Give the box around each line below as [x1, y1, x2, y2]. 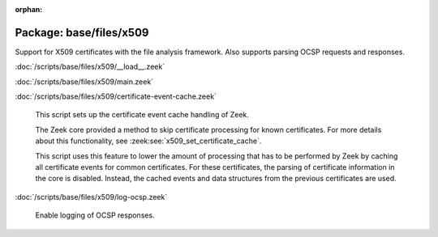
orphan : [15, 5, 43, 14]
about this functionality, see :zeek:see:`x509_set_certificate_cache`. [35, 136, 262, 146]
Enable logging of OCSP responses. [35, 210, 155, 220]
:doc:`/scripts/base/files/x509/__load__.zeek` [15, 61, 165, 72]
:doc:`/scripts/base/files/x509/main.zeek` [15, 77, 154, 87]
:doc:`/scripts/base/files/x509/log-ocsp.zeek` [15, 192, 168, 201]
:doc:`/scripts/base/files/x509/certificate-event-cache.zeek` [15, 91, 217, 101]
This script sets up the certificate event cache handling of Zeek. [35, 110, 249, 120]
